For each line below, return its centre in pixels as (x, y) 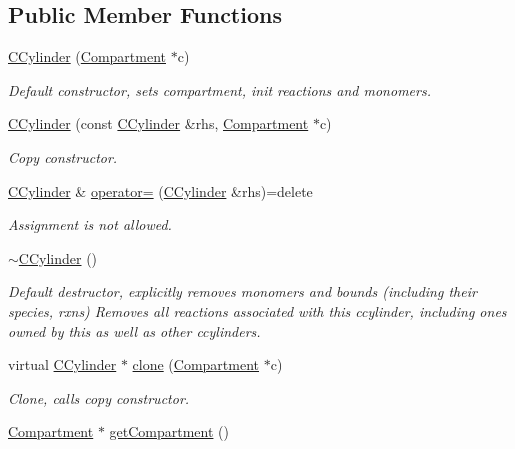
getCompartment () (169, 431)
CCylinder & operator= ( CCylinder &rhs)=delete (160, 190)
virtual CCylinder (62, 364)
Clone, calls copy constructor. (99, 397)
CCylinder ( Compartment (87, 56)
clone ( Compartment (196, 364)
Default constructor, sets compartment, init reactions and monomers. (219, 89)
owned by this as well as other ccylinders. (134, 330)
